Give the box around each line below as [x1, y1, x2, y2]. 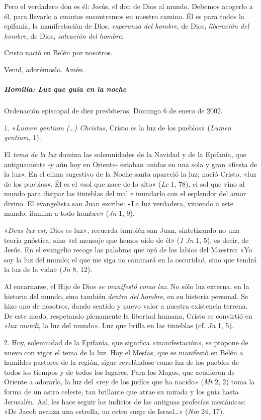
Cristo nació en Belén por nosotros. [4, 47, 113, 58]
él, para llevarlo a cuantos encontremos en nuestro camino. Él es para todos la [4, 11, 244, 21]
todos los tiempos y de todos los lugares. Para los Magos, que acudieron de [4, 366, 235, 377]
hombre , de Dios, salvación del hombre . [4, 30, 124, 41]
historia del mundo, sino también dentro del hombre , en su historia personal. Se [4, 291, 248, 301]
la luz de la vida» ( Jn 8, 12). [4, 264, 93, 274]
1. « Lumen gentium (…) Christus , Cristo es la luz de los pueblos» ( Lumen [4, 122, 231, 132]
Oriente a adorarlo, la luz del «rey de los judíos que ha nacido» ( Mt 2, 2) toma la [4, 376, 255, 387]
